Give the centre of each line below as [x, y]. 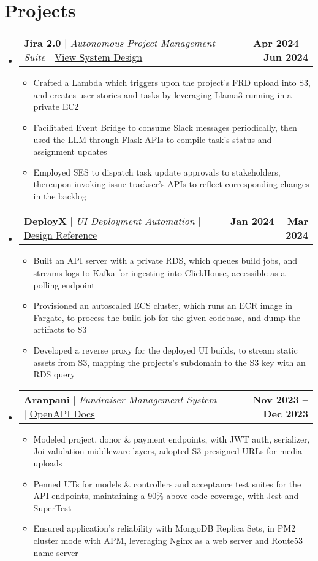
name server [56, 552]
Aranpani [47, 399]
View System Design [99, 57]
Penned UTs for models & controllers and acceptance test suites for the [167, 483]
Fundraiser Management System [148, 399]
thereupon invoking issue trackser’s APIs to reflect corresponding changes [171, 184]
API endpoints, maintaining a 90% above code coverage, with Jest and [166, 496]
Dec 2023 [286, 413]
